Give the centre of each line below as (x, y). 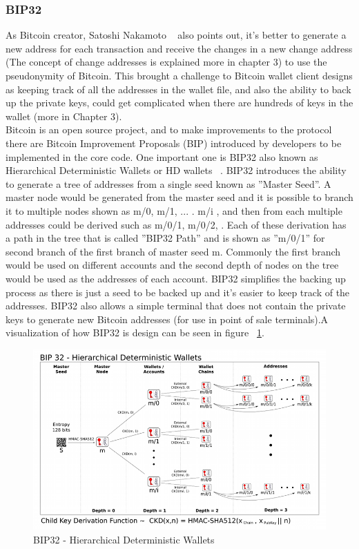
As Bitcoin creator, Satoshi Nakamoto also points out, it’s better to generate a (176, 35)
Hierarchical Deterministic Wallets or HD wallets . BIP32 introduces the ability (176, 170)
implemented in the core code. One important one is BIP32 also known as (162, 156)
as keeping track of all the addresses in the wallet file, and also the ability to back (178, 89)
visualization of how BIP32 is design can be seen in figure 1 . (135, 333)
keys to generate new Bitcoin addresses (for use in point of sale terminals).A (167, 319)
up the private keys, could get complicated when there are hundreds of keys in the (179, 103)
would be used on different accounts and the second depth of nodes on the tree (172, 265)
